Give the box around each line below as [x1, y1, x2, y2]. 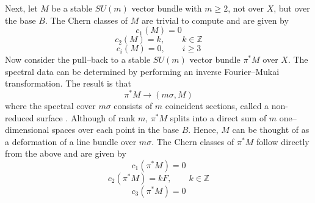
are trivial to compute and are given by [142, 13, 289, 26]
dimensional [5, 123, 49, 136]
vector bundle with [131, 2, 202, 14]
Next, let [5, 2, 38, 14]
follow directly [256, 135, 310, 148]
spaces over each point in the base [52, 123, 179, 136]
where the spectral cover [5, 99, 96, 112]
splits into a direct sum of [170, 111, 267, 124]
